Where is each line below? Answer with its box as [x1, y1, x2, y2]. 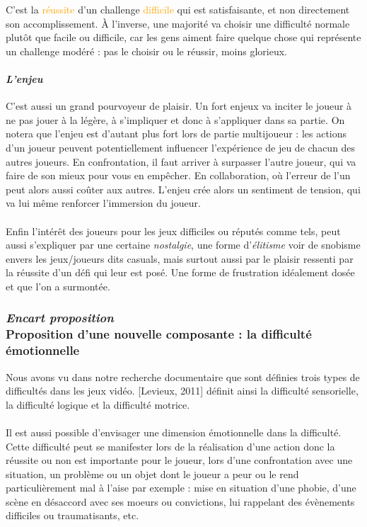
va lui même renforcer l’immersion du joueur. [6, 195, 201, 210]
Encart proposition [6, 309, 114, 327]
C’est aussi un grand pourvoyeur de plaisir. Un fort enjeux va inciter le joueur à [6, 98, 352, 113]
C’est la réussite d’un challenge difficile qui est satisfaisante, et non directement [6, 2, 350, 16]
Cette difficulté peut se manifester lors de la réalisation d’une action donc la [6, 438, 335, 453]
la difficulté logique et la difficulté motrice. [6, 397, 190, 412]
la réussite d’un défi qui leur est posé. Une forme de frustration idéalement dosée [6, 265, 355, 280]
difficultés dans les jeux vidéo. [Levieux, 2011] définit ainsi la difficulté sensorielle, [6, 383, 359, 398]
